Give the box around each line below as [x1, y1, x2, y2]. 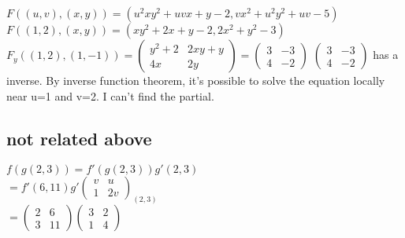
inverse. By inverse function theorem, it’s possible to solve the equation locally [6, 72, 385, 89]
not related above [6, 126, 152, 150]
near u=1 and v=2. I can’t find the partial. [6, 87, 214, 104]
